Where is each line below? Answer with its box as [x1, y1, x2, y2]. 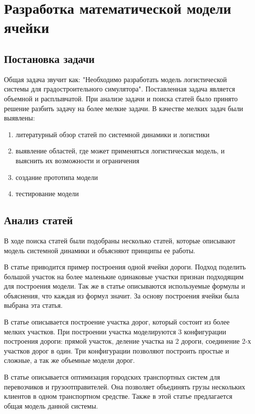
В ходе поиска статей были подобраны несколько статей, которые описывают [4, 235, 236, 245]
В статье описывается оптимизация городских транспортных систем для [4, 372, 220, 382]
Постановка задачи [4, 51, 95, 66]
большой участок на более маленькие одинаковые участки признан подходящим [4, 271, 244, 281]
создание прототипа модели [15, 172, 98, 182]
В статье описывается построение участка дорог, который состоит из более [4, 317, 230, 327]
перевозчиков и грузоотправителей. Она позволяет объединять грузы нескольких [4, 381, 246, 391]
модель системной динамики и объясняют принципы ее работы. [4, 245, 195, 255]
